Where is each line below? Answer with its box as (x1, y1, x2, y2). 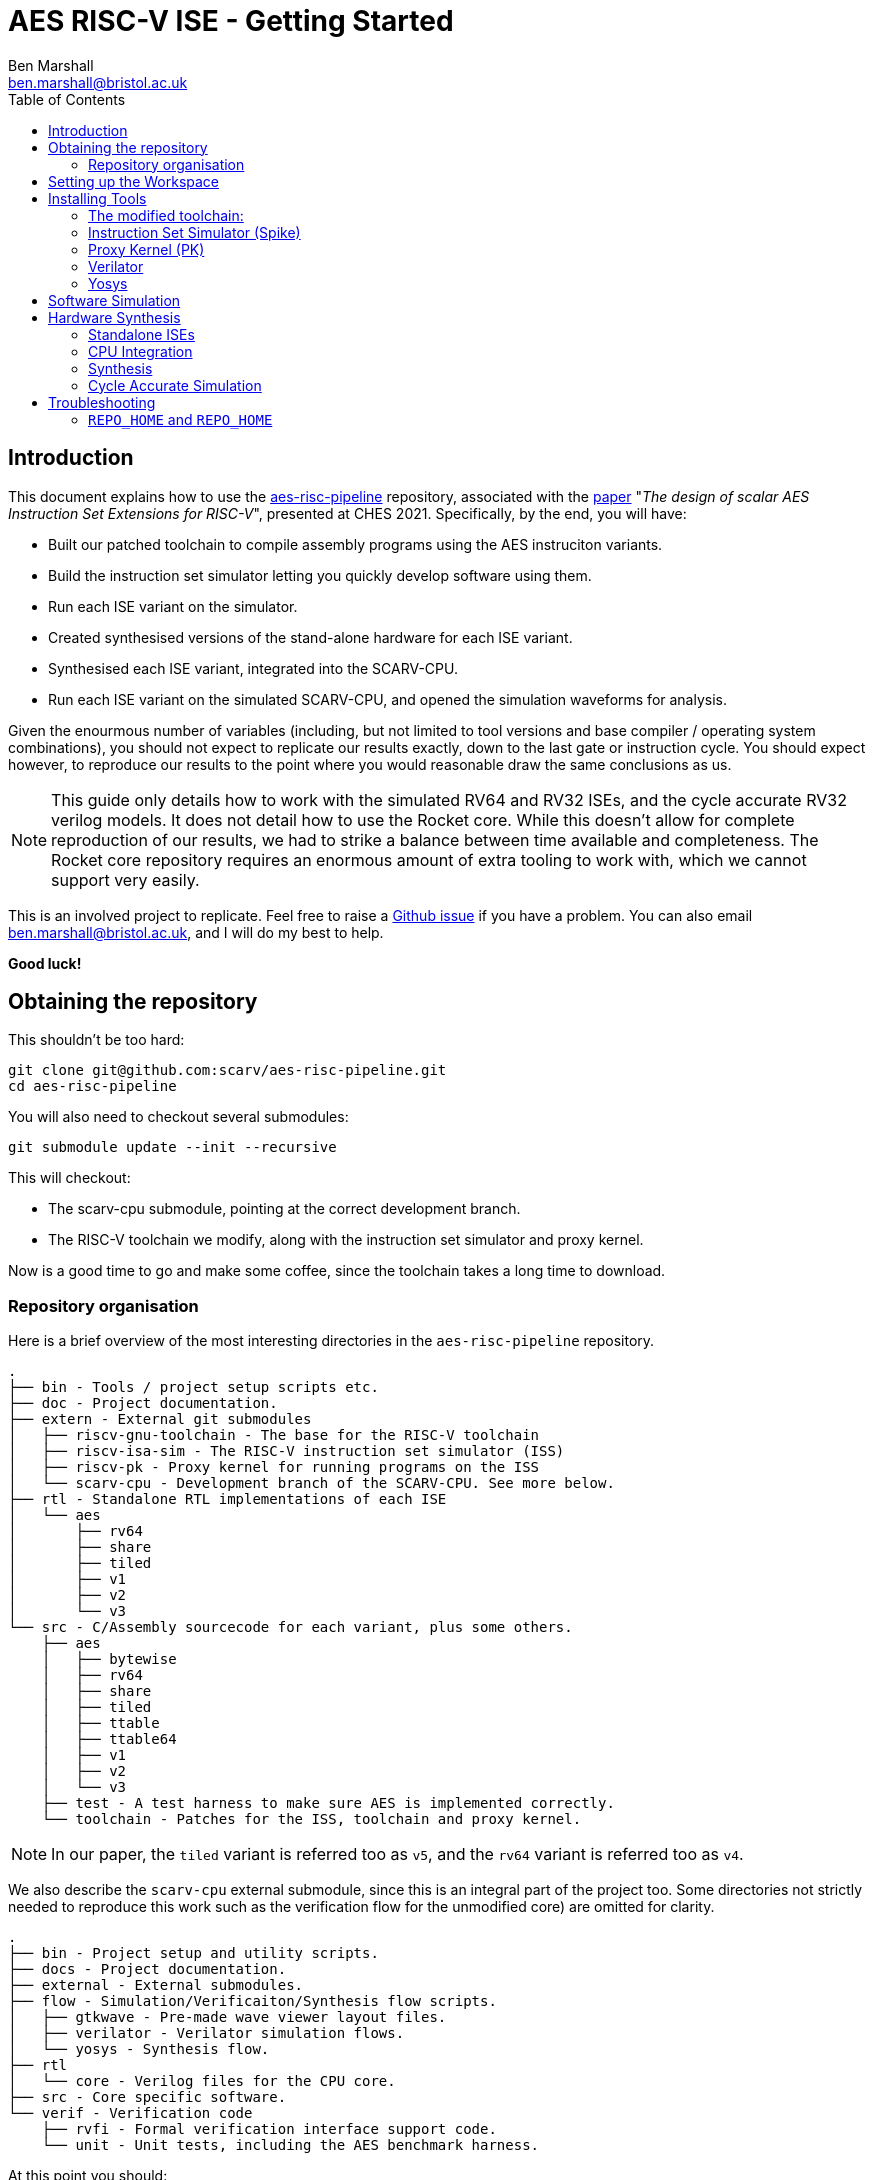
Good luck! (8, 954, 82, 972)
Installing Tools (48, 189, 147, 207)
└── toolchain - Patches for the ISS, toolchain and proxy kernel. (41, 1811, 582, 1828)
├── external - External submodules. (8, 1977, 304, 1994)
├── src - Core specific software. (8, 2089, 287, 2106)
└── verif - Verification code (8, 2105, 253, 2122)
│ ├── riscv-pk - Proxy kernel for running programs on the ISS (8, 1459, 540, 1476)
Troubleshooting (48, 393, 156, 411)
